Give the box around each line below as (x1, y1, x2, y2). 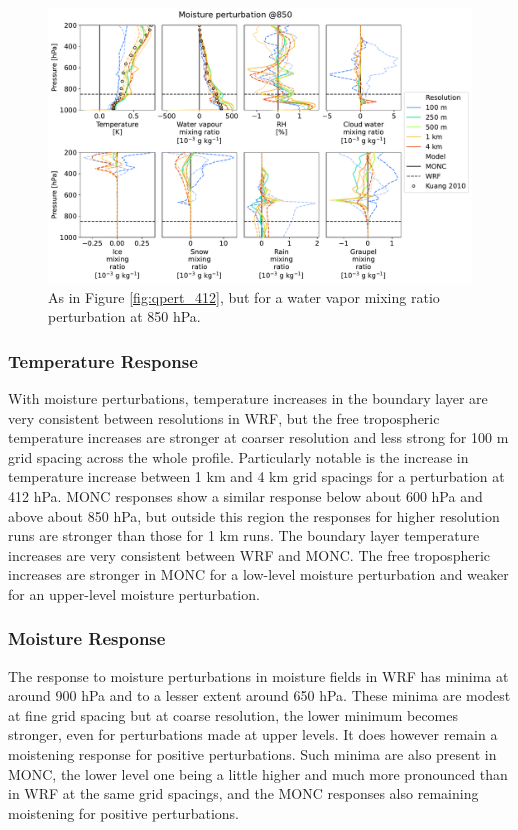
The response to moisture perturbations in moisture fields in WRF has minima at (8, 665, 509, 686)
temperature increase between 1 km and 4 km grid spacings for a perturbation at (8, 466, 505, 487)
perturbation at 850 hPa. (48, 306, 201, 327)
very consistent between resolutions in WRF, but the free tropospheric (8, 407, 440, 428)
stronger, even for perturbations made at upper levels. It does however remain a (8, 724, 498, 745)
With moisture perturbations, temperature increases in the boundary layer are (8, 387, 488, 408)
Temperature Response (8, 348, 198, 373)
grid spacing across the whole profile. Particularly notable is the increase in (8, 446, 469, 467)
